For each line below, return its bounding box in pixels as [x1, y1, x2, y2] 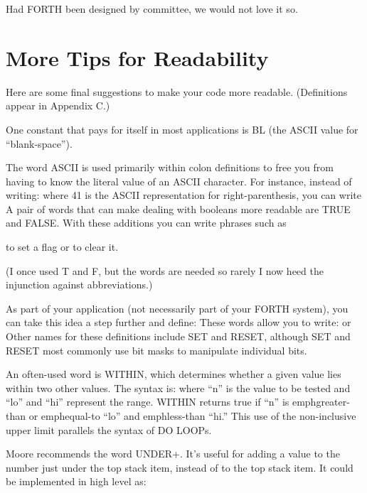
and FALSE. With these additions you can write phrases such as [6, 215, 287, 230]
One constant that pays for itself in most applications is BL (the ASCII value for [6, 121, 358, 136]
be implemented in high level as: [6, 474, 147, 489]
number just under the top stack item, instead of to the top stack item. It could [6, 460, 353, 475]
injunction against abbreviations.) [6, 277, 153, 292]
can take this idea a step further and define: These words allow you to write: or [6, 315, 351, 330]
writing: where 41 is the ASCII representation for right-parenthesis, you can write [6, 188, 361, 202]
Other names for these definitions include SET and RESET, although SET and [6, 329, 351, 344]
